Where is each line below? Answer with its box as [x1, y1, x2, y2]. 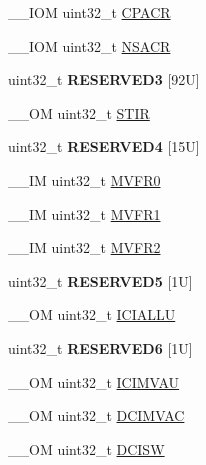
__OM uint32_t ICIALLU [8, 304, 176, 325]
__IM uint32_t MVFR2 [8, 237, 161, 258]
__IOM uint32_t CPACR [8, 2, 171, 22]
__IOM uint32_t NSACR [8, 35, 171, 56]
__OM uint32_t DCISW [8, 438, 165, 459]
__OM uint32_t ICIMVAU [8, 371, 180, 392]
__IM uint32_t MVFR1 [8, 203, 161, 224]
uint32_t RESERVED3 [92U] [8, 69, 200, 90]
